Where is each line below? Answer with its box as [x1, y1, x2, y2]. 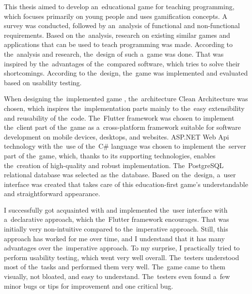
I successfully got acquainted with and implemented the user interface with [4, 204, 228, 215]
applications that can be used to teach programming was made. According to [4, 39, 233, 49]
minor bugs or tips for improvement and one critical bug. [4, 280, 173, 291]
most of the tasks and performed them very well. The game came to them [4, 262, 225, 272]
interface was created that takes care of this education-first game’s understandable [4, 179, 248, 189]
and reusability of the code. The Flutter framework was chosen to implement [4, 112, 235, 123]
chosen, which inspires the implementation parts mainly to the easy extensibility [4, 103, 245, 113]
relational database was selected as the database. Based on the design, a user [4, 170, 236, 180]
